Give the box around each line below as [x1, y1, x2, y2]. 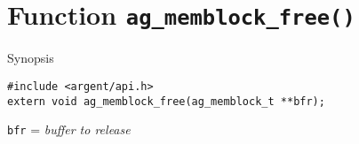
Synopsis [7, 49, 54, 67]
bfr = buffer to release [7, 120, 131, 139]
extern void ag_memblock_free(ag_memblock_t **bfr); [7, 95, 325, 108]
